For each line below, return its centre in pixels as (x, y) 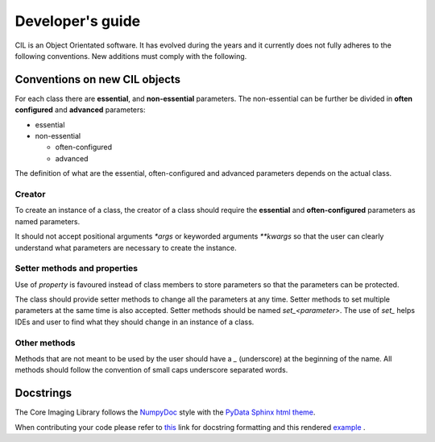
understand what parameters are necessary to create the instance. (126, 248)
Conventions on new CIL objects (98, 79)
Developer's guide (78, 21)
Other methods (45, 343)
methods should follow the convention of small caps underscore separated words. (151, 370)
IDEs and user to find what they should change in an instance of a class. (135, 322)
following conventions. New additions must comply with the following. (131, 56)
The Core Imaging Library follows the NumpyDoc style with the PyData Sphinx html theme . (165, 412)
